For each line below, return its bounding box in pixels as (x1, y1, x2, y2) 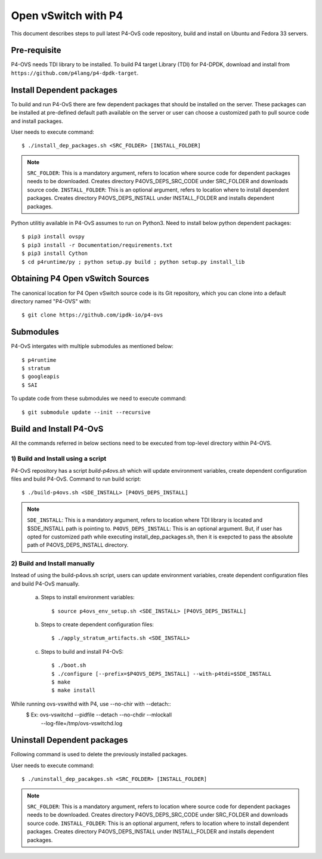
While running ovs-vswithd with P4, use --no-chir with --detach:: (11, 700, 171, 707)
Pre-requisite (11, 45, 61, 56)
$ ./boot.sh (51, 662, 86, 669)
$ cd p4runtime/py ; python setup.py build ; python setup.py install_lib (21, 258, 245, 265)
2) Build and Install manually (11, 559, 95, 568)
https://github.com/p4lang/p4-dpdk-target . (11, 69, 139, 76)
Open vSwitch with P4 (11, 9, 123, 22)
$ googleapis (21, 373, 60, 380)
